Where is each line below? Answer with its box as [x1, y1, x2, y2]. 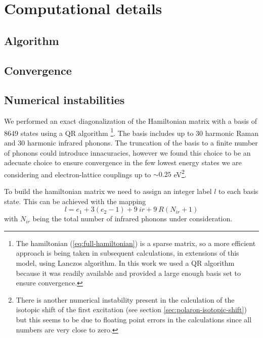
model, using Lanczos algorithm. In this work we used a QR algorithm [16, 257, 235, 268]
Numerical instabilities [4, 92, 125, 108]
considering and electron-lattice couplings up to [4, 169, 151, 179]
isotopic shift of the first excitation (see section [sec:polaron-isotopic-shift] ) [16, 304, 247, 315]
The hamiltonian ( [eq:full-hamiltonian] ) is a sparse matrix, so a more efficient [16, 237, 256, 248]
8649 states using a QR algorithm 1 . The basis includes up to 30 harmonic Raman [4, 126, 258, 138]
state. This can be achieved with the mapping [4, 196, 146, 206]
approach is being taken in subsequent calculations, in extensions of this [16, 248, 239, 258]
